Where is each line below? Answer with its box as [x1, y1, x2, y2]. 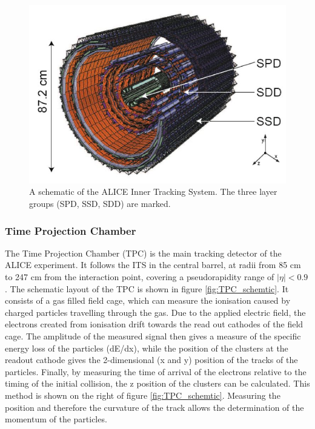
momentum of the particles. [5, 413, 107, 425]
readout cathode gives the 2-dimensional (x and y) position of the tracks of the [5, 353, 298, 366]
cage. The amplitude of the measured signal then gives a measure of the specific [5, 330, 301, 342]
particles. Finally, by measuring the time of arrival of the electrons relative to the [5, 365, 307, 378]
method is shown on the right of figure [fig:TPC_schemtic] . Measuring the [5, 389, 280, 401]
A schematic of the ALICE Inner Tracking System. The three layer [29, 185, 277, 198]
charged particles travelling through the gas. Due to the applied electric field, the [5, 306, 306, 318]
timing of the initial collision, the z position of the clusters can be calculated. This [5, 377, 310, 390]
